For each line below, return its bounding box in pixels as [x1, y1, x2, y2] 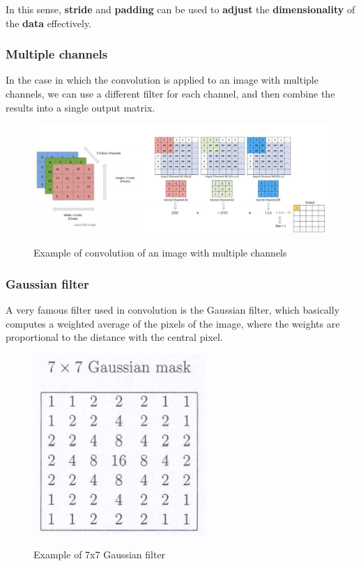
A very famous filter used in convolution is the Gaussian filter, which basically [6, 302, 340, 316]
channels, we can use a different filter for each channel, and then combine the [6, 86, 335, 100]
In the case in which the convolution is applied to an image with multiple [6, 72, 318, 87]
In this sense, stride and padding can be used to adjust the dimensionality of [6, 2, 355, 16]
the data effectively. [6, 15, 92, 30]
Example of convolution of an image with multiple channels [33, 245, 287, 260]
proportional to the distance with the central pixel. [6, 330, 223, 344]
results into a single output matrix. [6, 100, 155, 114]
